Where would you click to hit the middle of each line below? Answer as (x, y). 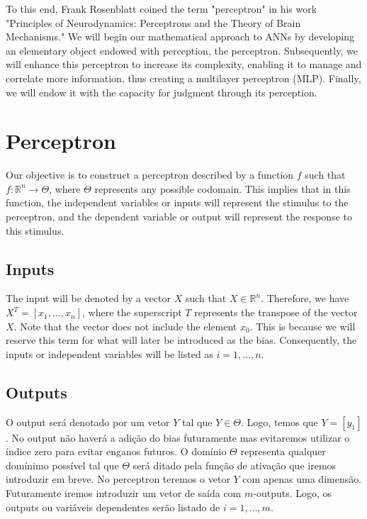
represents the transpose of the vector (276, 312)
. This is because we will (303, 326)
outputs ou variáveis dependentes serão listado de (113, 507)
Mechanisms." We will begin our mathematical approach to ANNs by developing (180, 37)
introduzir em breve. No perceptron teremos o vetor (118, 479)
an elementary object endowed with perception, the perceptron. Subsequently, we (182, 50)
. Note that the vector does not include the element (125, 326)
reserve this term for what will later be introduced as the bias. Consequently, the (181, 340)
